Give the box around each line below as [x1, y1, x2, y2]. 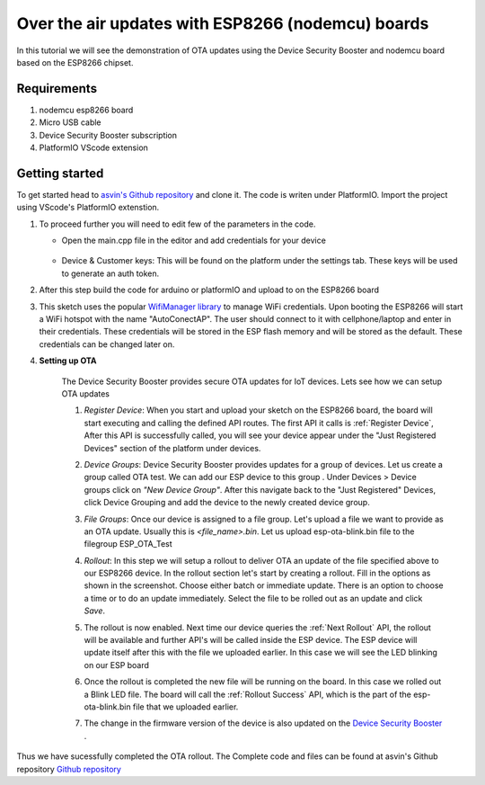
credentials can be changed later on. [39, 338, 175, 350]
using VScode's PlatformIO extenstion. [16, 202, 160, 213]
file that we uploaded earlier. [132, 701, 239, 712]
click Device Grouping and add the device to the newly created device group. [84, 497, 370, 508]
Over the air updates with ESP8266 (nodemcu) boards [16, 13, 429, 33]
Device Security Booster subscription [39, 129, 178, 140]
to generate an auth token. [61, 268, 160, 279]
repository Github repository [16, 763, 121, 774]
